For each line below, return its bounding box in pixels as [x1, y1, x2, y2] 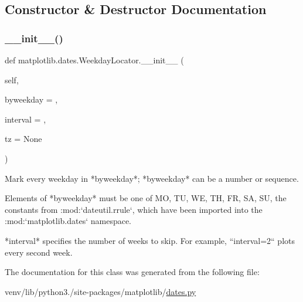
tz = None [5, 133, 42, 145]
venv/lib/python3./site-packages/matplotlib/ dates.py [5, 285, 196, 297]
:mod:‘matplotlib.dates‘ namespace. [5, 215, 132, 227]
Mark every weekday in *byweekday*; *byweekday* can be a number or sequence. [5, 172, 299, 184]
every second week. [5, 246, 73, 258]
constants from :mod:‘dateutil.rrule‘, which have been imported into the [5, 203, 263, 215]
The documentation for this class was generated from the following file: [5, 266, 260, 278]
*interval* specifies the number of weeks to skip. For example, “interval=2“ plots [5, 234, 295, 246]
